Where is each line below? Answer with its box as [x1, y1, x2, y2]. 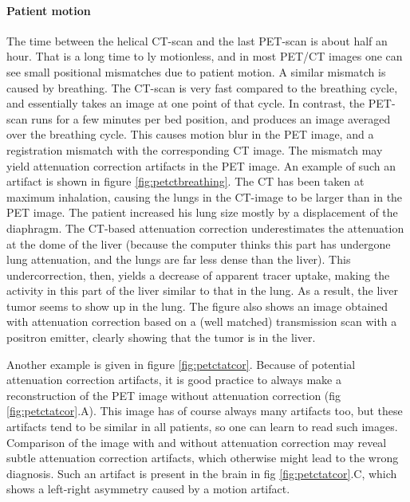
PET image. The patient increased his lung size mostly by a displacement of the [6, 204, 398, 221]
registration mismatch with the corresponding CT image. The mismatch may [6, 141, 383, 158]
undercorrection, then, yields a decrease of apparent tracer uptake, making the [6, 266, 390, 283]
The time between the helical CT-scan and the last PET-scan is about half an [6, 32, 388, 49]
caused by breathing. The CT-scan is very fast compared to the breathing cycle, [6, 79, 398, 96]
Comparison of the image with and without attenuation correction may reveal [6, 433, 387, 450]
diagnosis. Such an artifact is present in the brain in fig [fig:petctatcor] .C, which [6, 465, 397, 481]
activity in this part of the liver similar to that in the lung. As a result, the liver [6, 282, 398, 299]
